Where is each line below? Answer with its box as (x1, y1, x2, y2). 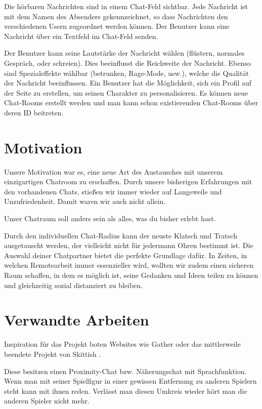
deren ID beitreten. (4, 107, 64, 117)
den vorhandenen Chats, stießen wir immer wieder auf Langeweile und (4, 186, 222, 196)
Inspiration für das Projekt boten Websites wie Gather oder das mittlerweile (4, 339, 241, 349)
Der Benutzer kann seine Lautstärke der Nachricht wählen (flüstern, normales (4, 48, 245, 58)
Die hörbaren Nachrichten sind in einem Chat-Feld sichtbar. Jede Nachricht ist (4, 1, 248, 11)
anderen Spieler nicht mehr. (4, 395, 90, 406)
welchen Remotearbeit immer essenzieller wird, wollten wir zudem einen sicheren (4, 260, 254, 270)
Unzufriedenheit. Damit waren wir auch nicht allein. (4, 196, 165, 207)
